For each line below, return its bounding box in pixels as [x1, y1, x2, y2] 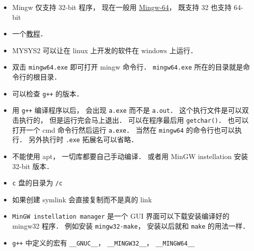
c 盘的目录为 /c [12, 177, 63, 188]
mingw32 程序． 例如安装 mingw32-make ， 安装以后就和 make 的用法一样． [12, 221, 250, 231]
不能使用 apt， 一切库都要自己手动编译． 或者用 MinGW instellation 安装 [12, 151, 248, 161]
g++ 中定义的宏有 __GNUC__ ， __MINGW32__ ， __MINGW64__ [12, 237, 195, 248]
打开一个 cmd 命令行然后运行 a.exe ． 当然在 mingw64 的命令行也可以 [12, 124, 235, 135]
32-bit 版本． [12, 161, 54, 171]
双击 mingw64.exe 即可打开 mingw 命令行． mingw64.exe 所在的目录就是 [12, 62, 243, 72]
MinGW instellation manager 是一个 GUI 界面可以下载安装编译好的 [12, 211, 230, 221]
